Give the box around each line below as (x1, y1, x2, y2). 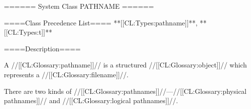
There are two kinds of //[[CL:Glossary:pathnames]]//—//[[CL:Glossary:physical (4, 86, 247, 96)
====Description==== (4, 43, 81, 53)
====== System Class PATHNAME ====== (4, 1, 154, 11)
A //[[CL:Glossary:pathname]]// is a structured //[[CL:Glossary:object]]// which (4, 60, 247, 70)
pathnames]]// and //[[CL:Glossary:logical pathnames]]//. (4, 95, 178, 106)
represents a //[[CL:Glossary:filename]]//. (4, 69, 129, 79)
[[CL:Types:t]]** (4, 27, 52, 37)
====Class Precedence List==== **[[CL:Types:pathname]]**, (4, 17, 198, 27)
